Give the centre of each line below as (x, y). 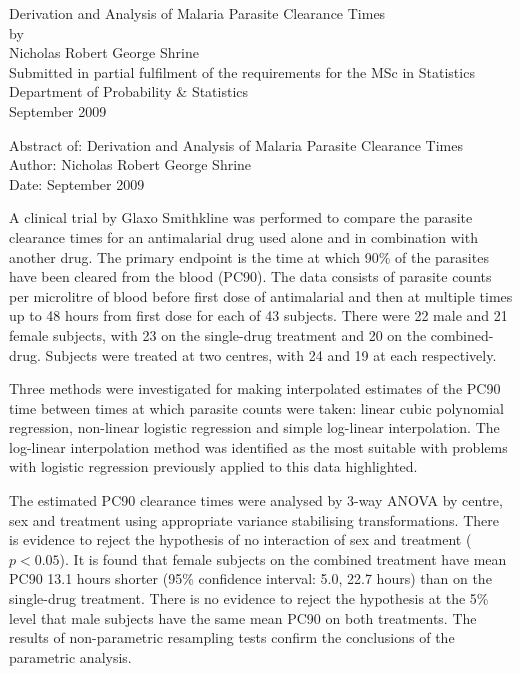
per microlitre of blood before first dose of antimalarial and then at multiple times (261, 295)
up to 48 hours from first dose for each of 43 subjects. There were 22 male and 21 (258, 315)
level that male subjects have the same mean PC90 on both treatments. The (243, 617)
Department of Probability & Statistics (129, 91)
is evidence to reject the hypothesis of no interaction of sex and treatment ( (240, 539)
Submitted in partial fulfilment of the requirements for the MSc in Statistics (242, 71)
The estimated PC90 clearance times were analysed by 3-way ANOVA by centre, (256, 500)
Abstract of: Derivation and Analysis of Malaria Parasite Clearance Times (236, 144)
